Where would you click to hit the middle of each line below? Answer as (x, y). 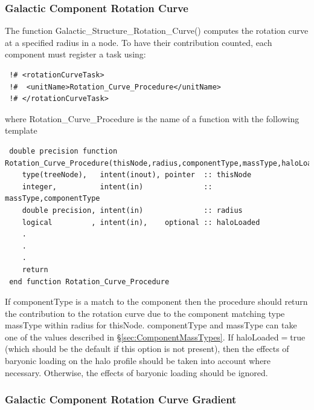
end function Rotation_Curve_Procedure (89, 281)
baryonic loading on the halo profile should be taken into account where (138, 361)
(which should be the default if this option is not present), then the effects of (147, 349)
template (21, 130)
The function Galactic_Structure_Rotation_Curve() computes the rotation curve (157, 31)
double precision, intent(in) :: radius (132, 210)
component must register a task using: (75, 54)
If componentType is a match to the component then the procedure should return (156, 301)
